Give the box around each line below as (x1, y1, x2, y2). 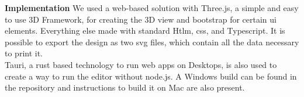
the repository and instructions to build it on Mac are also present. (5, 81, 245, 94)
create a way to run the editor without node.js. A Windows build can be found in (5, 70, 297, 82)
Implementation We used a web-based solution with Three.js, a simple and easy (5, 2, 299, 13)
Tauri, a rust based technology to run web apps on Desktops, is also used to (5, 58, 277, 70)
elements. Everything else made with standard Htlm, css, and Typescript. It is (5, 24, 285, 37)
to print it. (5, 47, 43, 59)
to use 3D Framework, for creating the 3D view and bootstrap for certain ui (5, 13, 277, 25)
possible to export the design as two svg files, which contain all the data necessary (5, 35, 299, 48)
